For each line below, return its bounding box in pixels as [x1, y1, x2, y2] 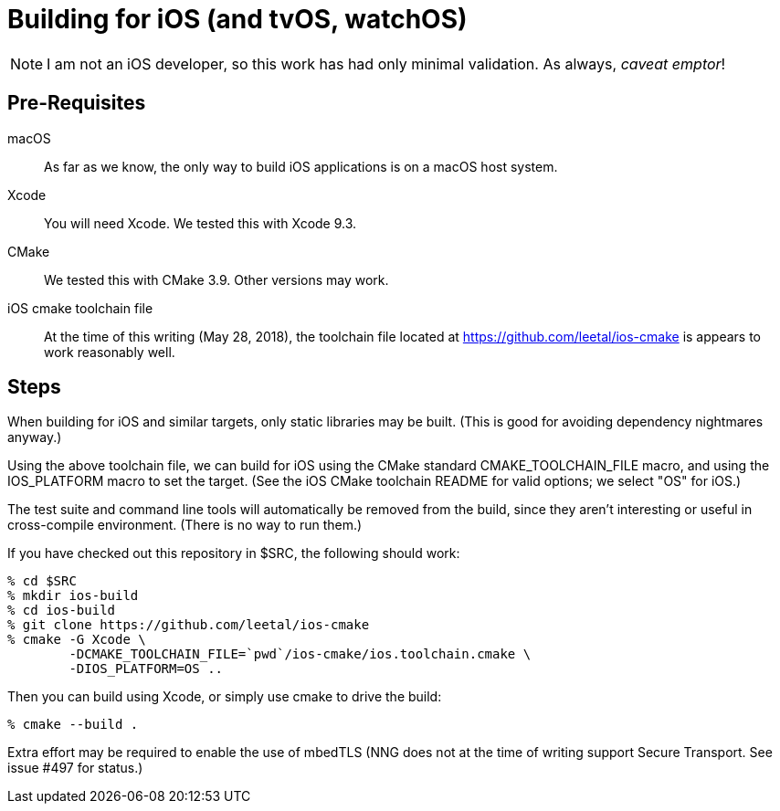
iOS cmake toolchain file [7, 300, 153, 316]
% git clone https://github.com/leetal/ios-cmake [7, 617, 370, 633]
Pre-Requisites [7, 91, 146, 115]
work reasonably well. [44, 343, 175, 360]
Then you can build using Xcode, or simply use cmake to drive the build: [7, 689, 442, 705]
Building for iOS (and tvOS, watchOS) [7, 4, 468, 35]
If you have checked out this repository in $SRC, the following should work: [7, 545, 460, 562]
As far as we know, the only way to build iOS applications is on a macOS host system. [44, 158, 558, 174]
